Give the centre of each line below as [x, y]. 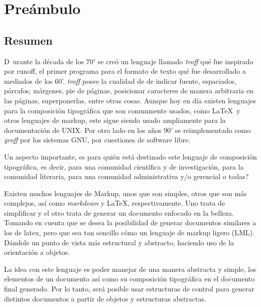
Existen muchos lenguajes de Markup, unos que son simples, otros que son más [125, 193]
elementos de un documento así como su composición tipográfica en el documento [129, 279]
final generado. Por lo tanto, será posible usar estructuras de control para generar [129, 289]
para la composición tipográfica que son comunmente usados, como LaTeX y [122, 110]
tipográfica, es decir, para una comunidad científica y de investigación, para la [124, 166]
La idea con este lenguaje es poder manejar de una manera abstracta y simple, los [130, 269]
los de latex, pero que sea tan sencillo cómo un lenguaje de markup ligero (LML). [129, 233]
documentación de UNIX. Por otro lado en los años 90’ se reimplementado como [127, 130]
